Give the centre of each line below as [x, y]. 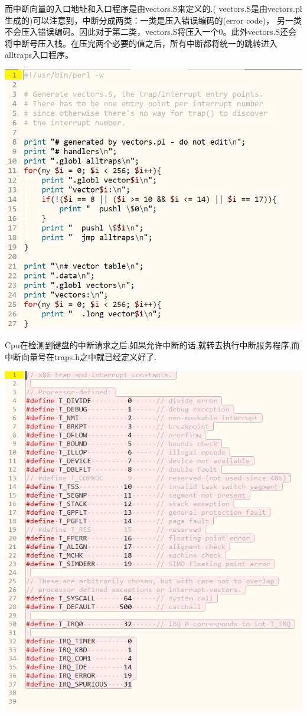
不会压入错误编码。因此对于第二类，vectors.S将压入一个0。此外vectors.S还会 [151, 32]
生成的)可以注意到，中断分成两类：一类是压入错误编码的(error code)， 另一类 [153, 20]
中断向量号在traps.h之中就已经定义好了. [81, 357]
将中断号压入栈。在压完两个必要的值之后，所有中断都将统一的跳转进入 [141, 43]
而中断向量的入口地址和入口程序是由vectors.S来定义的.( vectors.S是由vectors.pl [153, 8]
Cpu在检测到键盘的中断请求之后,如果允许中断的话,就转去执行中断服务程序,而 [152, 345]
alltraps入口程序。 [39, 55]
